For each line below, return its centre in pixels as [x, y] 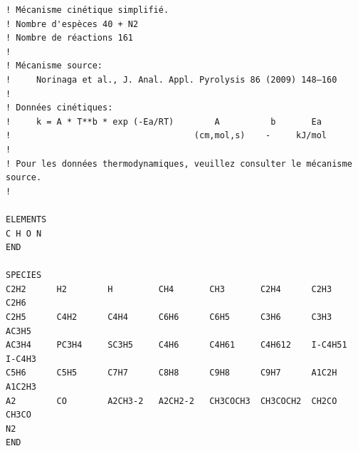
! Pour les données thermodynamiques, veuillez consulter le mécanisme [179, 164]
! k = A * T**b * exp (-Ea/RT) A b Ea [164, 121]
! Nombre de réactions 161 [69, 38]
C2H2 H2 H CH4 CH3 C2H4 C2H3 [169, 289]
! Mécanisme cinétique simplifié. [88, 10]
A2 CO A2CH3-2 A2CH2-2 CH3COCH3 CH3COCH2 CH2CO [172, 401]
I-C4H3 [21, 359]
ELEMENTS [26, 219]
